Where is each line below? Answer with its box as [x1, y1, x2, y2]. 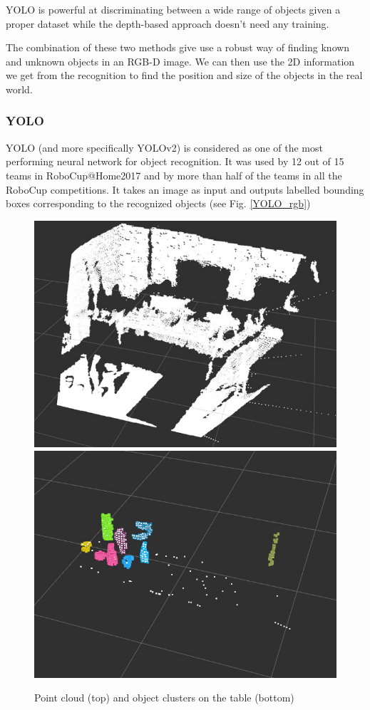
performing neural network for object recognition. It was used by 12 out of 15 [6, 154, 344, 169]
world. [6, 81, 33, 96]
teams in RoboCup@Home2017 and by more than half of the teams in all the [6, 167, 342, 182]
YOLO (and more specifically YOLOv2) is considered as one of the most [6, 140, 323, 155]
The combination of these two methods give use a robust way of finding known [6, 40, 350, 55]
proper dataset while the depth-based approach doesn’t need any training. [6, 16, 329, 31]
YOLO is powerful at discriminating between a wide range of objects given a [6, 2, 341, 16]
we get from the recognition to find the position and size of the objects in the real [6, 68, 363, 83]
